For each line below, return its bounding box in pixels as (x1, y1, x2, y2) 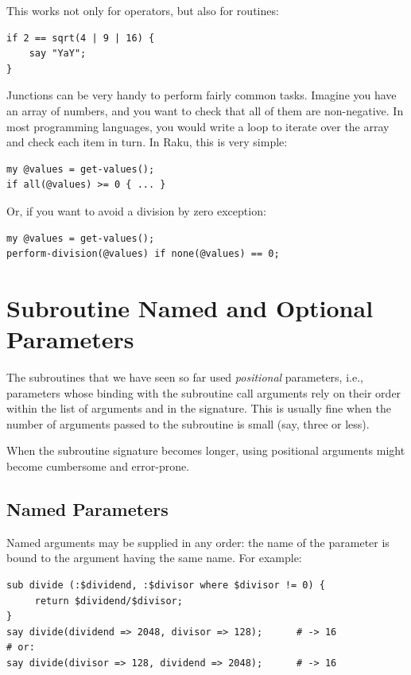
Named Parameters (6, 496, 169, 521)
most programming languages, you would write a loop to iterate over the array (6, 118, 390, 134)
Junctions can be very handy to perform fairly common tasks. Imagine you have (6, 87, 397, 103)
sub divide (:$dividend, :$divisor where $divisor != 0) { (6, 579, 325, 591)
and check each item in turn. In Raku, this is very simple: (6, 134, 288, 150)
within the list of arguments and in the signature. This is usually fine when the (6, 400, 391, 417)
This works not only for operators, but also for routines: (6, 2, 279, 18)
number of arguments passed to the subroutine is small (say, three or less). (6, 415, 370, 432)
